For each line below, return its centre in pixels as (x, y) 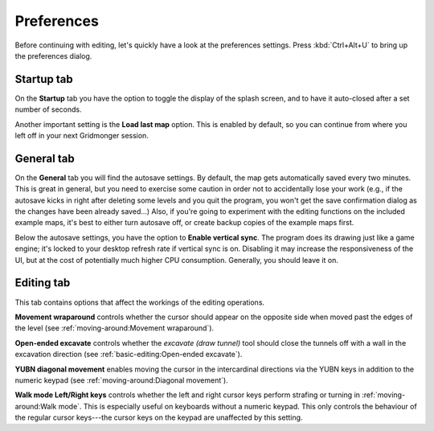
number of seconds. (48, 109)
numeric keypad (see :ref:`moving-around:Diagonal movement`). (121, 380)
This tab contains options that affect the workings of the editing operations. (140, 302)
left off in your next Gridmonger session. (82, 136)
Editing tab (43, 283)
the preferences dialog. (53, 55)
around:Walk (36, 406)
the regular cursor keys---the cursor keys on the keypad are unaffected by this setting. (159, 417)
